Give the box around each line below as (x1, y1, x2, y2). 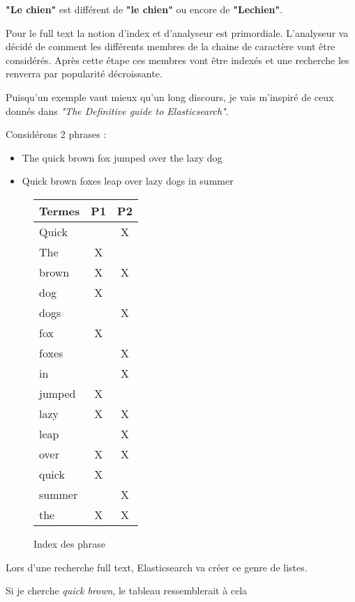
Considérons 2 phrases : (6, 127, 107, 141)
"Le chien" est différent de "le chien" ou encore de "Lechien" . (6, 2, 283, 16)
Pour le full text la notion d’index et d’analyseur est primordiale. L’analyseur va (6, 25, 349, 40)
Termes (39, 202, 80, 219)
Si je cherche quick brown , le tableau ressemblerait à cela (6, 583, 248, 598)
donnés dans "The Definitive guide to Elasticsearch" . (6, 103, 229, 118)
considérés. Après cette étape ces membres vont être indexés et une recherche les (6, 52, 349, 67)
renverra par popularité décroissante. (6, 66, 163, 81)
